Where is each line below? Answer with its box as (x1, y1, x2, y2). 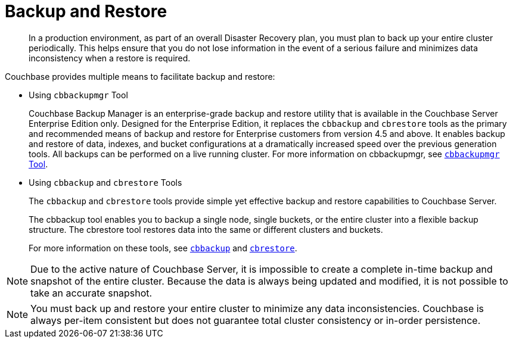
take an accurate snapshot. (30, 286, 153, 299)
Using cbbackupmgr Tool (29, 89, 128, 100)
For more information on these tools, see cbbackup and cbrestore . (29, 242, 297, 253)
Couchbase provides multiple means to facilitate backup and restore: (5, 71, 275, 82)
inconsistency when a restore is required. (29, 52, 191, 63)
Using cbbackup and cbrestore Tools (29, 177, 182, 188)
